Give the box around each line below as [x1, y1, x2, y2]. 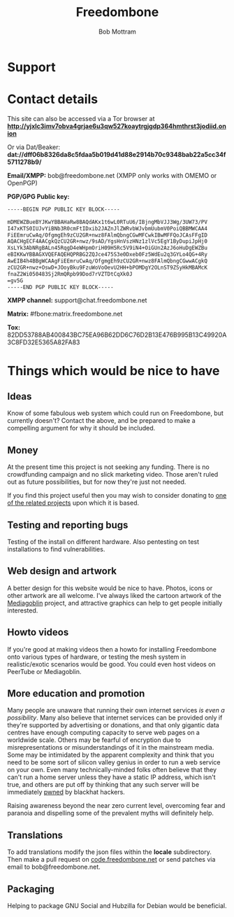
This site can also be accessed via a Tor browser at [7, 114, 155, 122]
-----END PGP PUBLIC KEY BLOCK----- [7, 283, 114, 290]
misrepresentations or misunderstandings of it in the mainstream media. [7, 743, 214, 752]
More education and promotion [7, 687, 145, 700]
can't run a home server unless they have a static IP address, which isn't [7, 773, 216, 781]
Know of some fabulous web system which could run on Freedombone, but [7, 409, 224, 417]
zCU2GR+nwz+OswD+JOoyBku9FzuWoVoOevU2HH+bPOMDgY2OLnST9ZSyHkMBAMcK [7, 264, 208, 271]
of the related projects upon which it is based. [7, 498, 140, 507]
